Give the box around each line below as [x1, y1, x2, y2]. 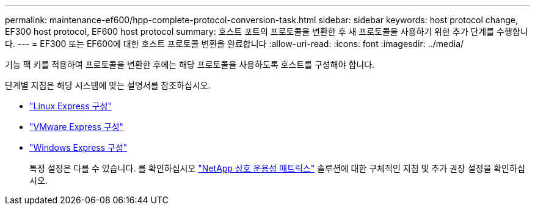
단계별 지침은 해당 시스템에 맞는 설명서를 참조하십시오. [5, 80, 211, 90]
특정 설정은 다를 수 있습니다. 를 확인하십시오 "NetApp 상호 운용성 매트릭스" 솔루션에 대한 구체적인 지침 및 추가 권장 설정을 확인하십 [29, 163, 525, 173]
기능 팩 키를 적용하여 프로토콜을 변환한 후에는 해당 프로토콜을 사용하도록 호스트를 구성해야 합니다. [5, 59, 375, 70]
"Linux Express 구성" [29, 101, 112, 111]
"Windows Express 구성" [29, 142, 128, 153]
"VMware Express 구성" [29, 121, 124, 132]
